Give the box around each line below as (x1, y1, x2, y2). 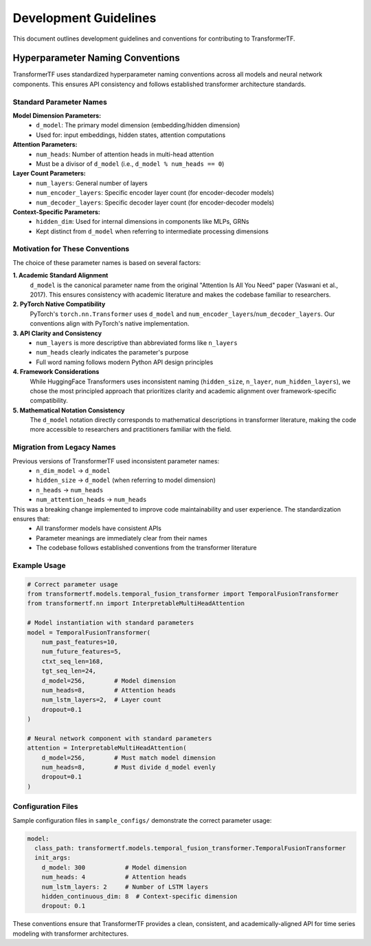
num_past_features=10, (41, 638, 118, 646)
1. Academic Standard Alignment (12, 271, 109, 280)
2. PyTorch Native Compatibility (12, 300, 106, 308)
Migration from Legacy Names (12, 443, 116, 452)
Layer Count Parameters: (12, 169, 86, 178)
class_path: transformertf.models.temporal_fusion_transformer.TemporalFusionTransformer (34, 844, 346, 852)
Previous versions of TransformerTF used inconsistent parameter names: (12, 456, 220, 465)
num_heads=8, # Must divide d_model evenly (41, 764, 216, 771)
